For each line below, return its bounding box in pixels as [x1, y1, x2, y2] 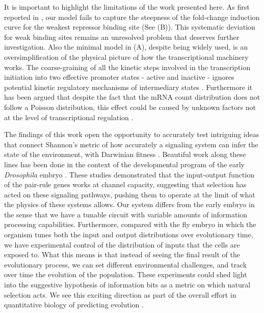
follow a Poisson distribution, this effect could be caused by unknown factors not [4, 101, 256, 112]
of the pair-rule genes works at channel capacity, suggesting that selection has [4, 179, 247, 190]
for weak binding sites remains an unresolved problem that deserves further [4, 31, 240, 42]
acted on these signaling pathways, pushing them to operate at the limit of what [4, 189, 255, 199]
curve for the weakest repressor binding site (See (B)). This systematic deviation [4, 21, 255, 32]
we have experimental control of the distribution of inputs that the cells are [4, 239, 240, 250]
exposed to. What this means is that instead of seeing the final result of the [4, 249, 240, 260]
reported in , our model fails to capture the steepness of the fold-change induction [4, 11, 260, 22]
